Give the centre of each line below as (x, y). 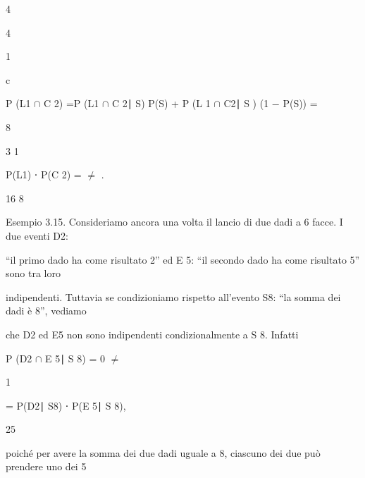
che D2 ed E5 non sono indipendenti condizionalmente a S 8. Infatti (152, 334)
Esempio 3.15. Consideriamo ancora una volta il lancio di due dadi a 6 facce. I (174, 222)
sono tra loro (33, 273)
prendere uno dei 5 (46, 466)
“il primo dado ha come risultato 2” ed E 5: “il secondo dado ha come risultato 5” (183, 259)
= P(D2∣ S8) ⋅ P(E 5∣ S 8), (66, 405)
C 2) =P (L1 (72, 103)
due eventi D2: (37, 235)
